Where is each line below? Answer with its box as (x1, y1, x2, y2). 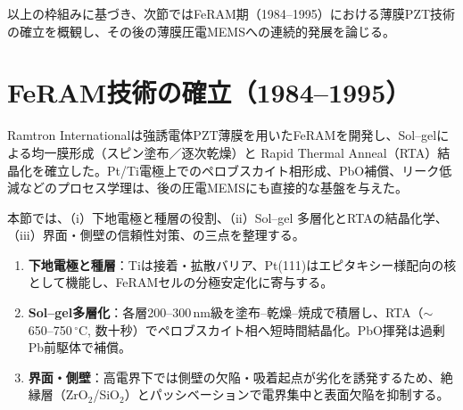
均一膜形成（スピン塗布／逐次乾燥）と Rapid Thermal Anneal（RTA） (31, 143, 438, 161)
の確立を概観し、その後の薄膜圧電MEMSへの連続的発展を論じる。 (7, 21, 395, 40)
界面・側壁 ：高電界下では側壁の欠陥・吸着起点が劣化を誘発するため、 (28, 367, 441, 386)
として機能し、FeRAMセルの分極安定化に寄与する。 (28, 273, 334, 291)
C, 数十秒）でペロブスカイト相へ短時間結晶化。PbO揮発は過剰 (78, 320, 445, 339)
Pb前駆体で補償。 (28, 338, 132, 357)
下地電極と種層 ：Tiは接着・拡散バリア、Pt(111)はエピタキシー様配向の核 (28, 255, 457, 274)
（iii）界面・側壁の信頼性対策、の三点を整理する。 (7, 225, 305, 244)
